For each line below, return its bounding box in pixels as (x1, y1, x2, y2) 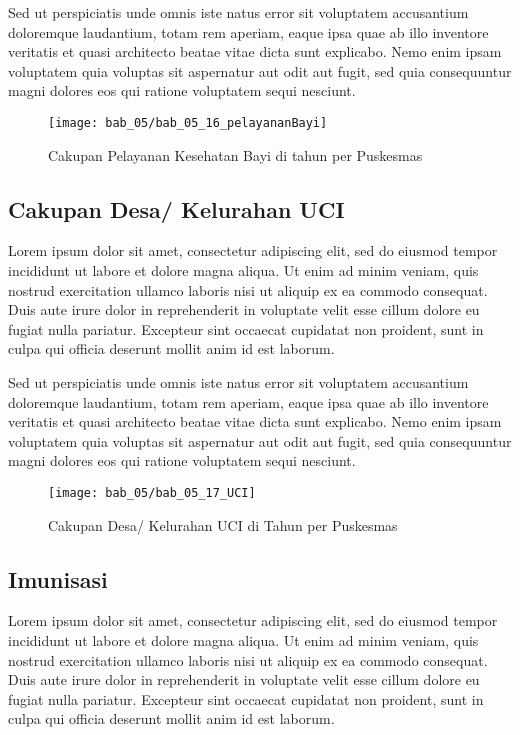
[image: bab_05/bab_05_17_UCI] (48, 485, 256, 500)
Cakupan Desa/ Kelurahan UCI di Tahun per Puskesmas (48, 514, 398, 535)
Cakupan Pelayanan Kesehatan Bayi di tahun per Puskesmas (48, 144, 423, 165)
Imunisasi (8, 563, 108, 594)
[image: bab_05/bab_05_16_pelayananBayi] (48, 115, 328, 130)
